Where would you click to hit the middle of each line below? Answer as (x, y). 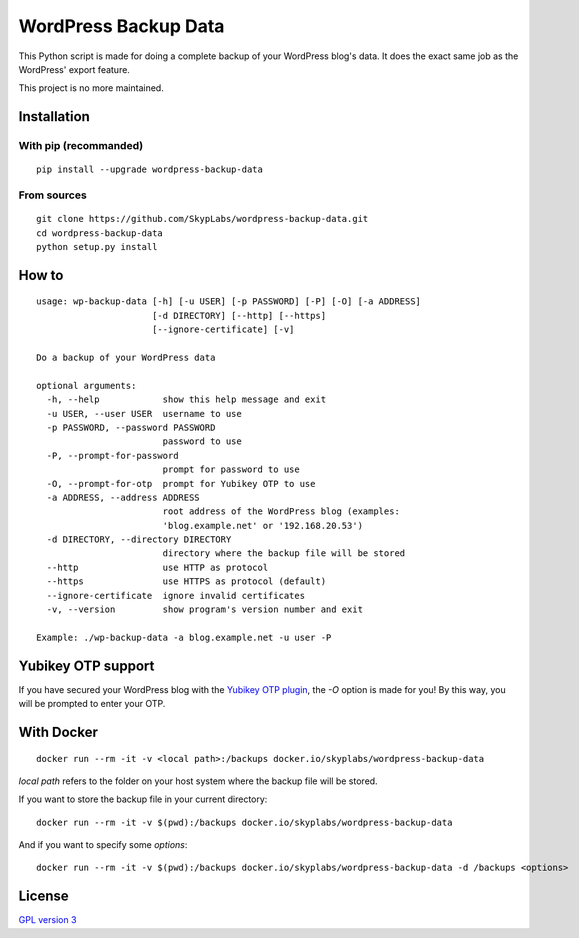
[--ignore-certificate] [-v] (223, 329)
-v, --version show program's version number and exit (205, 609)
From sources (52, 195)
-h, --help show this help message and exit (186, 399)
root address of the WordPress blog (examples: (281, 511)
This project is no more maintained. (91, 88)
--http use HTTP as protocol (157, 567)
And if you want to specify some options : (103, 845)
